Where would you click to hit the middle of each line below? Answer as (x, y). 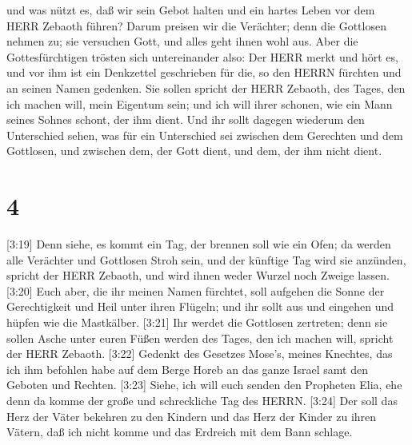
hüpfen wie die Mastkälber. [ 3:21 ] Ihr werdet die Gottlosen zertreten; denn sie (197, 322)
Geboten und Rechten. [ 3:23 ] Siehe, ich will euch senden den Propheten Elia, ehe (204, 385)
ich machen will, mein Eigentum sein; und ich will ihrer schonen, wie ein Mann (200, 103)
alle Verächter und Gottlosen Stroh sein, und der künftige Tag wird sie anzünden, (206, 259)
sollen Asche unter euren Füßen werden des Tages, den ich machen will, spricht (200, 338)
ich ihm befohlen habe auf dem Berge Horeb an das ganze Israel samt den (188, 369)
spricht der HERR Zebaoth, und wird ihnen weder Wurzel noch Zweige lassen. (198, 275)
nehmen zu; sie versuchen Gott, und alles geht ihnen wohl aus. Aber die (182, 41)
